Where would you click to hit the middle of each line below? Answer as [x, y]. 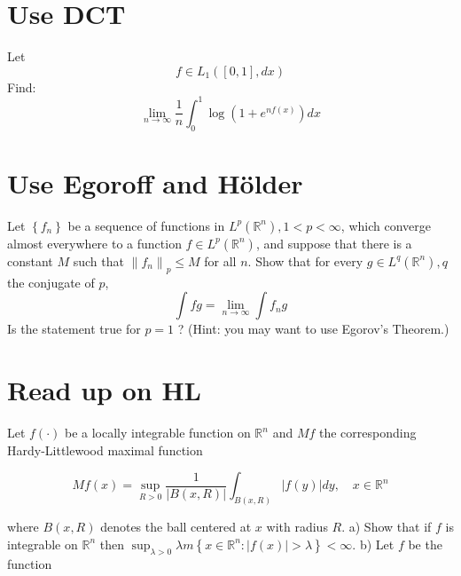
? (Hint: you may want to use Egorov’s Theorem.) [313, 329]
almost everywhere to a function [94, 243]
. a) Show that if [387, 527]
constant [30, 260]
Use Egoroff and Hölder [155, 182]
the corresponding [368, 433]
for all [220, 260]
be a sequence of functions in [146, 225]
